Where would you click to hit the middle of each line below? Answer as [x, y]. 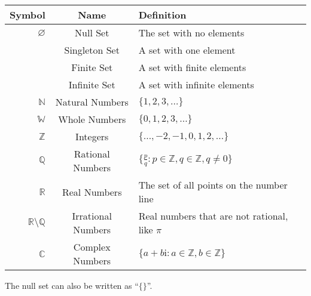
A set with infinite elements [196, 84]
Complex [92, 247]
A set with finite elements [192, 67]
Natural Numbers [92, 102]
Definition [162, 15]
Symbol [28, 15]
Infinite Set [92, 84]
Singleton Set [92, 50]
